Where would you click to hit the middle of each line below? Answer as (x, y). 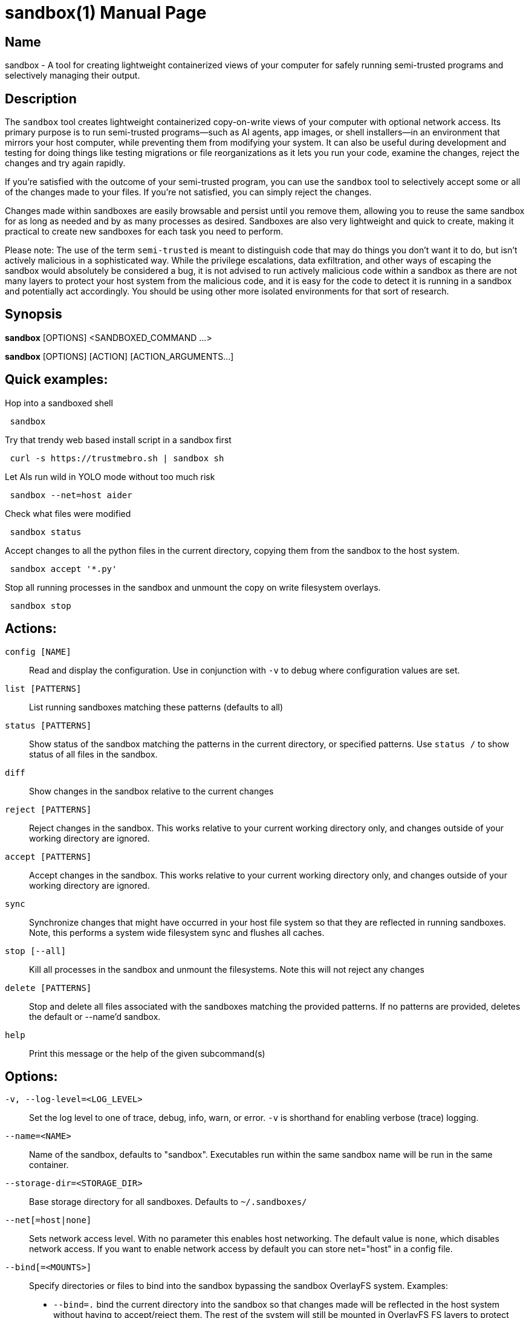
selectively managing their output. (73, 76)
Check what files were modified (68, 513)
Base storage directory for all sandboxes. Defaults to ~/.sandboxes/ (168, 1202)
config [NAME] (38, 651)
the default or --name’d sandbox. (95, 1016)
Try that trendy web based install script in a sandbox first (118, 440)
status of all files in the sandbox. (93, 754)
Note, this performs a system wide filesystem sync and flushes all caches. (177, 932)
